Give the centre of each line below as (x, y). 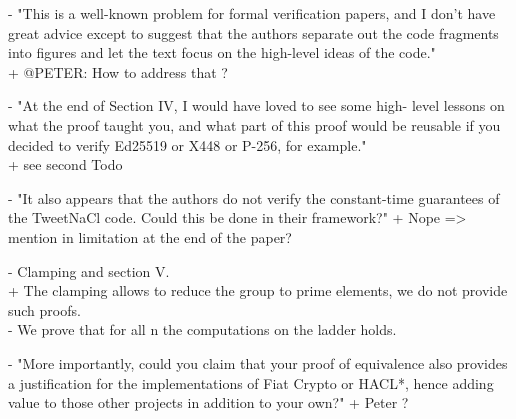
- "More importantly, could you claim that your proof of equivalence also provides (258, 362)
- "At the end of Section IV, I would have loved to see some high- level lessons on (256, 105)
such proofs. (44, 309)
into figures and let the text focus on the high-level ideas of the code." (222, 52)
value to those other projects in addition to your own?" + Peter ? (208, 402)
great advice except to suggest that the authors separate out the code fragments (253, 32)
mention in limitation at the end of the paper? (150, 236)
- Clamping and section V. (89, 270)
